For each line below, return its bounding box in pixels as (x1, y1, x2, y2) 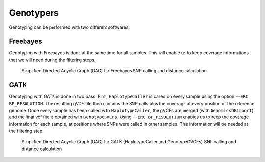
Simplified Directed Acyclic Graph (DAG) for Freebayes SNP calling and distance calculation (21, 68, 207, 74)
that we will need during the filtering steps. (9, 57, 96, 63)
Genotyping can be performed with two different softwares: (9, 24, 130, 30)
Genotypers (9, 7, 59, 18)
